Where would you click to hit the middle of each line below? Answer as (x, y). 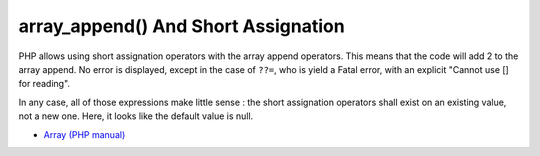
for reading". (44, 84)
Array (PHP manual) (84, 134)
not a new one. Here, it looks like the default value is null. (136, 116)
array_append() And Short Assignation (181, 26)
